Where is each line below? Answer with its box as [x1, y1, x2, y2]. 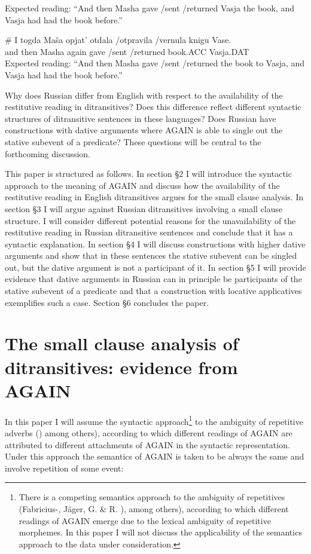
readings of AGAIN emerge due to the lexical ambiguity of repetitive [19, 514, 271, 527]
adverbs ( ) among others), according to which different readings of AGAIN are [5, 427, 292, 439]
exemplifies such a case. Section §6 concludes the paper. [5, 296, 209, 308]
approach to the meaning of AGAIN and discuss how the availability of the [5, 179, 280, 191]
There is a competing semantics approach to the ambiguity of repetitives [19, 491, 285, 503]
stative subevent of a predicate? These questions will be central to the [5, 135, 261, 148]
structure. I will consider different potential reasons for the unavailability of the [5, 214, 296, 227]
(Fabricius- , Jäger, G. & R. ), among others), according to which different [19, 502, 289, 515]
